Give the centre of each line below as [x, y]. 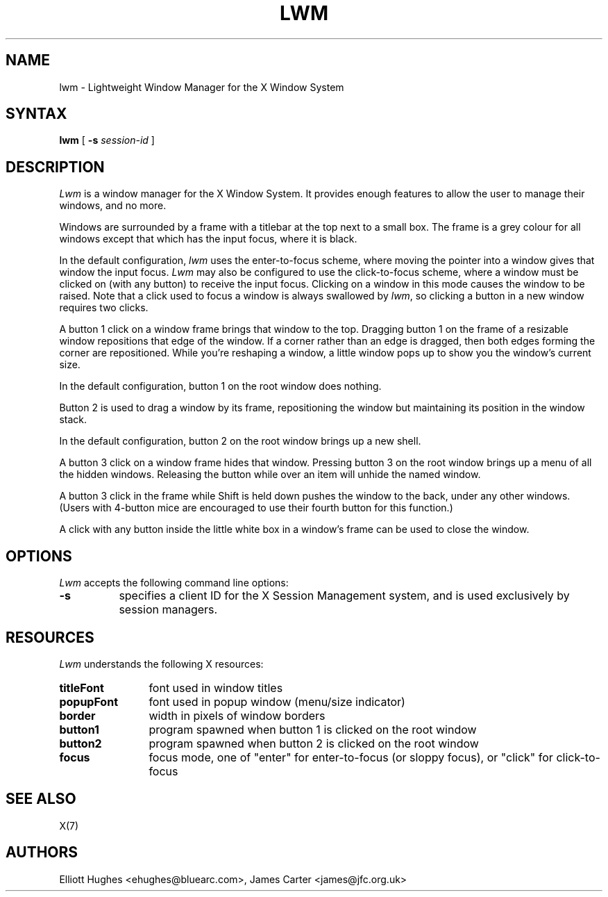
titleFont [82, 688]
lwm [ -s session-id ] [107, 140]
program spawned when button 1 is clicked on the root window [313, 729]
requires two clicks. [104, 308]
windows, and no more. [113, 206]
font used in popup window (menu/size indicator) [277, 701]
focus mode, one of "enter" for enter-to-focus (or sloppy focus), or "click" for [351, 757]
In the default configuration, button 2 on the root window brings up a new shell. [240, 441]
